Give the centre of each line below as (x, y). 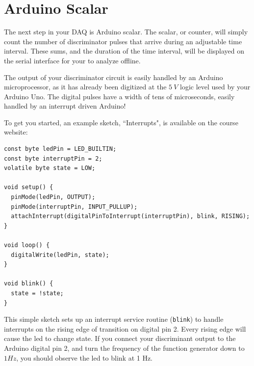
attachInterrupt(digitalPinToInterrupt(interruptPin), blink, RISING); (130, 216)
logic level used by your (215, 87)
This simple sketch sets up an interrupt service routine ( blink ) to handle (114, 319)
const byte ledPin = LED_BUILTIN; (60, 149)
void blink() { (29, 284)
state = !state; (37, 293)
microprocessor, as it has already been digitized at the (85, 87)
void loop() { (27, 245)
